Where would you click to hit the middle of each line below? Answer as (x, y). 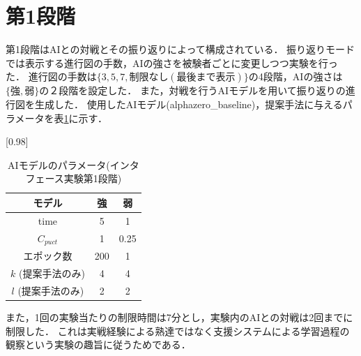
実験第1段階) (93, 178)
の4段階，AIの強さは (295, 76)
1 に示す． (86, 118)
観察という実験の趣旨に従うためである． (98, 344)
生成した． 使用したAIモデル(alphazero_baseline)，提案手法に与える (189, 104)
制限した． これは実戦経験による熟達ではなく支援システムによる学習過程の (178, 331)
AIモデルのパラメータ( (59, 164)
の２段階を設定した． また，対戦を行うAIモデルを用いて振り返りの (192, 90)
